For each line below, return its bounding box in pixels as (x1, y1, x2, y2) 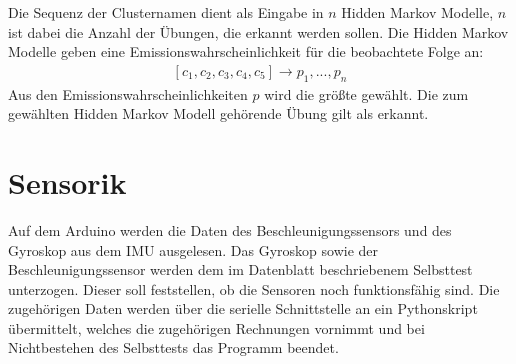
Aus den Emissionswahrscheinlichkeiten (8, 83, 248, 104)
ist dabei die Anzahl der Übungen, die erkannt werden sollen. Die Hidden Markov (8, 21, 509, 42)
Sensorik (8, 161, 127, 202)
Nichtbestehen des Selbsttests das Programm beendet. (8, 337, 339, 358)
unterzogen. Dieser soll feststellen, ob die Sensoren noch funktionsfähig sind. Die (8, 278, 500, 299)
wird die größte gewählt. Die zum (264, 83, 469, 104)
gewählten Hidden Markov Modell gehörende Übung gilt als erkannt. (8, 103, 429, 124)
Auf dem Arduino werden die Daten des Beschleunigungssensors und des (8, 219, 452, 240)
